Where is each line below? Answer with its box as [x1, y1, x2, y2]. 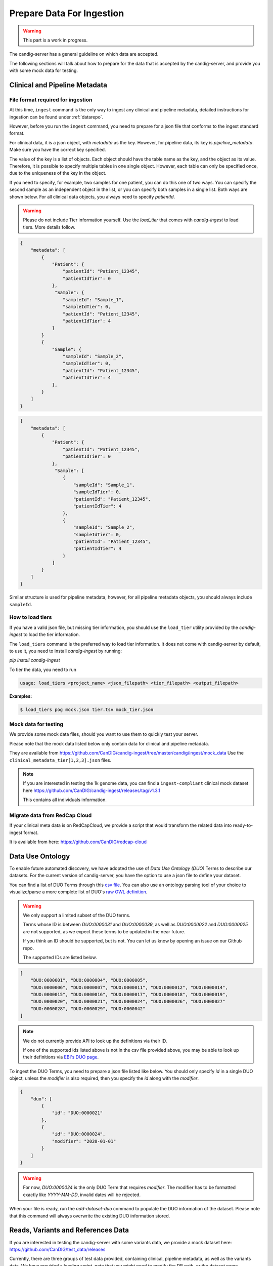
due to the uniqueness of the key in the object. [9, 170, 107, 176]
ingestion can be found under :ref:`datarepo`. [9, 114, 104, 120]
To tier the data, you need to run [9, 666, 77, 672]
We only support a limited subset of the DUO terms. [23, 912, 131, 918]
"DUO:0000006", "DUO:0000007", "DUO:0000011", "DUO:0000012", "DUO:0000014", [30, 984, 229, 990]
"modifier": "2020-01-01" [52, 1138, 116, 1144]
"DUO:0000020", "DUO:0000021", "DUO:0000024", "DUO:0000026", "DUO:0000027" [30, 999, 225, 1005]
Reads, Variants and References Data [9, 1226, 129, 1235]
